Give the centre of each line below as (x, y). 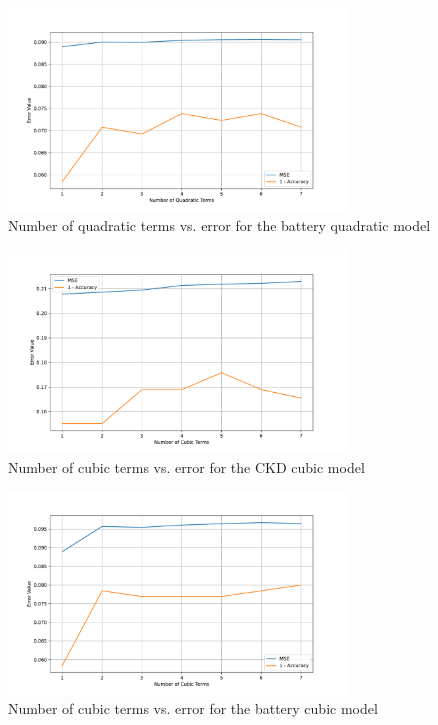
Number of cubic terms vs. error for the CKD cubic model (186, 466)
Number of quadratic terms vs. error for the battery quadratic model (219, 224)
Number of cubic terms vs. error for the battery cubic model (193, 708)
